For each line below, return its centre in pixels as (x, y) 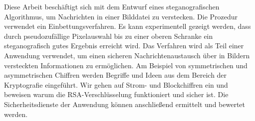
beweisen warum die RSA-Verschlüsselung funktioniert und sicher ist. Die (116, 94)
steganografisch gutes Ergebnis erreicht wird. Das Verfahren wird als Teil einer (124, 46)
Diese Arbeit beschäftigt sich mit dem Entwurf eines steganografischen (112, 6)
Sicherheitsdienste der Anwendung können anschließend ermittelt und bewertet (125, 104)
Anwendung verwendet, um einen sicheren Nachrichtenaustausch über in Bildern (127, 55)
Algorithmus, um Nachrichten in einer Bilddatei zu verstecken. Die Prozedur (121, 16)
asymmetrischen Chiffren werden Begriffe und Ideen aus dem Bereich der (116, 75)
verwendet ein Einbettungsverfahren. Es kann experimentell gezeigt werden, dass (127, 26)
